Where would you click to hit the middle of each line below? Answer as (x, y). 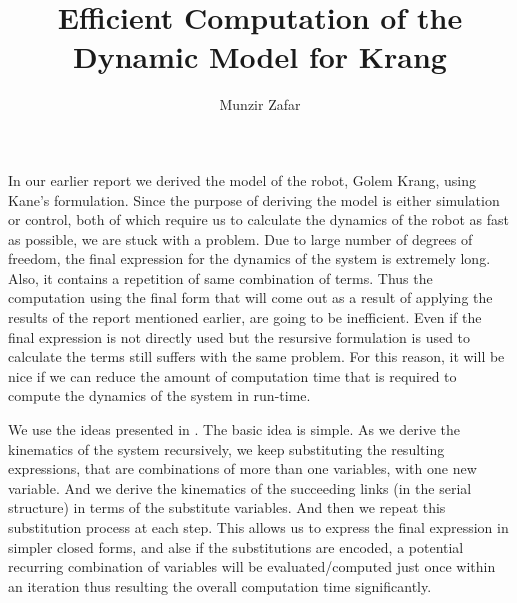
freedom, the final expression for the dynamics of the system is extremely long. (249, 258)
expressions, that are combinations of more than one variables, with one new (242, 468)
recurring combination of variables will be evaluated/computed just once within (252, 566)
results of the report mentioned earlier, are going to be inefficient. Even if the (245, 317)
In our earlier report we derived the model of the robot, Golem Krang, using (242, 179)
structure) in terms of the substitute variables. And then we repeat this (227, 507)
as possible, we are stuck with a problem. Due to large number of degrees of (240, 238)
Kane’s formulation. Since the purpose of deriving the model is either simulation (254, 199)
